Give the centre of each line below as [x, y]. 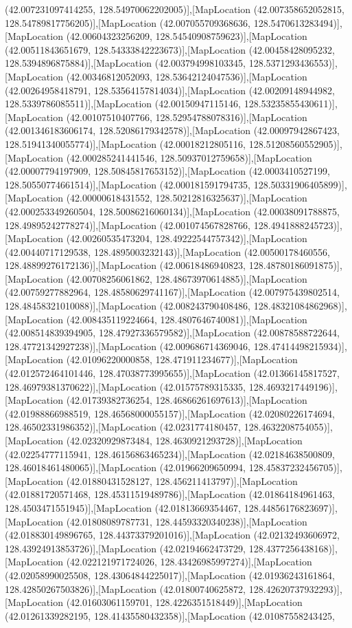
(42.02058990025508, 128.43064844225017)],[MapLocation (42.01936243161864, [170, 575]
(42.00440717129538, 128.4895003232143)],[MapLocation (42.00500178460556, [167, 251]
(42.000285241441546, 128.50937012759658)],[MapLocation [189, 157]
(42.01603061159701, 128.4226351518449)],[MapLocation [184, 602]
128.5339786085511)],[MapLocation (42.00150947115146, [123, 104]
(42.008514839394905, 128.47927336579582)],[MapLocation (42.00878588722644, [172, 333]
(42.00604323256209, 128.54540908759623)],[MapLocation [187, 36]
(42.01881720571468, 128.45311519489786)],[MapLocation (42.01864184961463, [170, 494]
